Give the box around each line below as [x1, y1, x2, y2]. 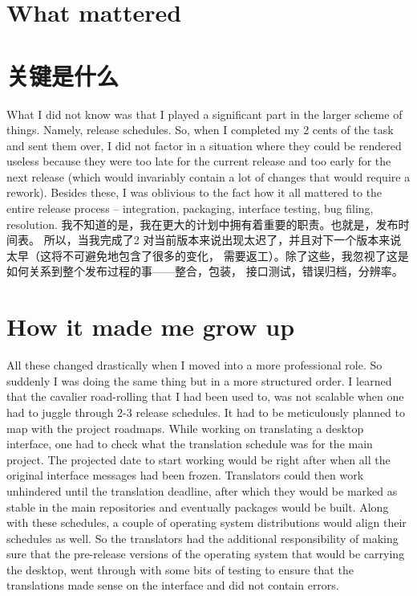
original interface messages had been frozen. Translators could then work [6, 467, 364, 484]
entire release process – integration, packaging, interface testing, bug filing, [6, 200, 374, 217]
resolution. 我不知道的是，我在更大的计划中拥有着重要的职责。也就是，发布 [6, 215, 399, 232]
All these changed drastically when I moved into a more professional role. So [6, 357, 383, 374]
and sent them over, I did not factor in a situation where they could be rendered [6, 137, 402, 153]
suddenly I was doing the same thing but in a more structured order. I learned [6, 372, 392, 389]
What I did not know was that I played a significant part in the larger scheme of [6, 105, 403, 122]
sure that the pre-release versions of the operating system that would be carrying [6, 545, 405, 562]
